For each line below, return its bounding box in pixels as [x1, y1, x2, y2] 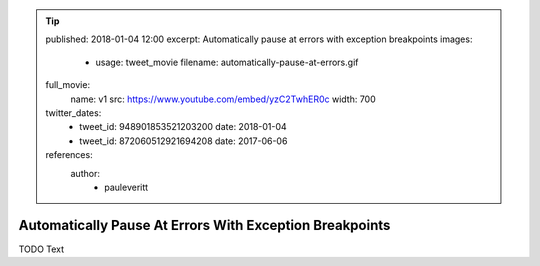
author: [70, 167, 100, 179]
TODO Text [18, 243, 65, 255]
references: [45, 149, 94, 161]
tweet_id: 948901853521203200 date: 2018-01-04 [79, 121, 287, 133]
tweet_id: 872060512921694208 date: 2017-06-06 [79, 135, 288, 147]
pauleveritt [104, 181, 149, 193]
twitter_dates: [45, 106, 102, 119]
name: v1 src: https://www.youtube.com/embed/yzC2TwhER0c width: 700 [70, 93, 376, 105]
